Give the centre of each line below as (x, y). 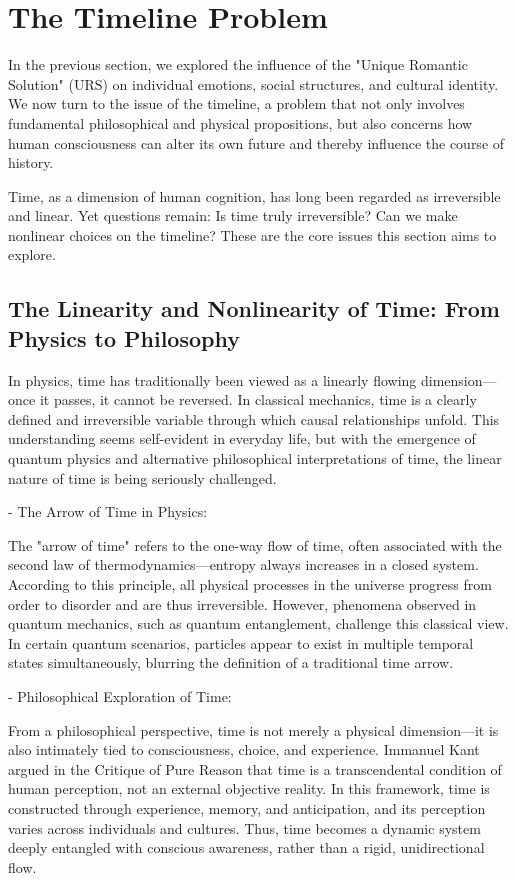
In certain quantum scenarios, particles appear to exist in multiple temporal (241, 642)
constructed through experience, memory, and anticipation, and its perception (247, 807)
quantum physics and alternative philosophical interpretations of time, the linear (255, 458)
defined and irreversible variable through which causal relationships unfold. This (254, 418)
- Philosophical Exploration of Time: (120, 695)
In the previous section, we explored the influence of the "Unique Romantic (238, 64)
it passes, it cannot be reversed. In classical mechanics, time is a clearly (258, 399)
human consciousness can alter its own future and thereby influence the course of (256, 142)
